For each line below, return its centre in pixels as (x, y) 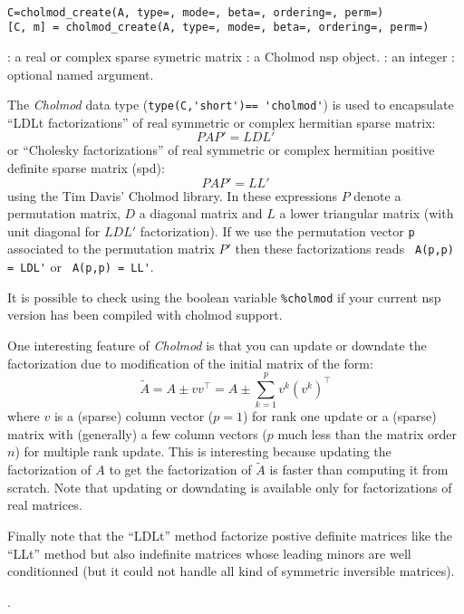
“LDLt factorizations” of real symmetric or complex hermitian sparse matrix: (222, 122)
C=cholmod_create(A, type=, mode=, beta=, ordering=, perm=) (196, 12)
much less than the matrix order (367, 433)
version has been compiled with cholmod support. (145, 315)
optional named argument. (81, 74)
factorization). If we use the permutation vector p (277, 230)
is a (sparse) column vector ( (134, 416)
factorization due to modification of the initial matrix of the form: (190, 363)
